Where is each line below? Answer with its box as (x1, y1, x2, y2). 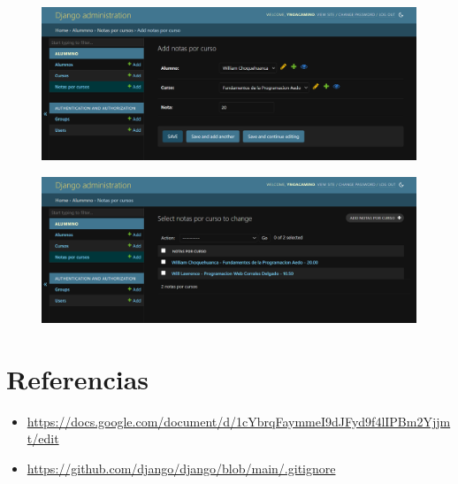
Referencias (6, 360, 149, 396)
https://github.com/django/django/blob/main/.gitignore (27, 458, 336, 477)
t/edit (27, 429, 59, 448)
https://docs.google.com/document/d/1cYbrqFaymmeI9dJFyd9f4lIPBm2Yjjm (27, 411, 451, 430)
